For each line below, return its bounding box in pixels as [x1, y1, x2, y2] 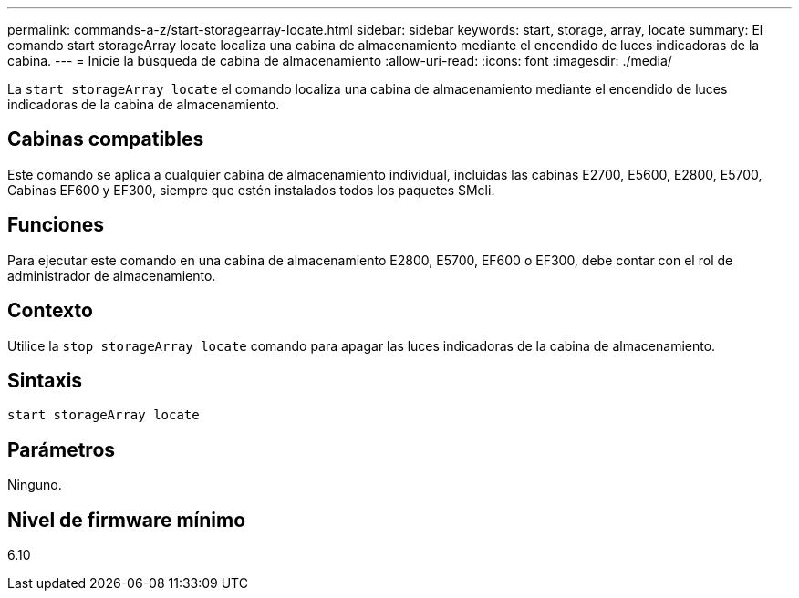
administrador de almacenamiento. [7, 267, 216, 284]
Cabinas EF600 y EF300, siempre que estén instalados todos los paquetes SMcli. [7, 181, 495, 198]
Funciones [7, 213, 105, 237]
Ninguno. [7, 477, 62, 493]
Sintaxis [7, 368, 83, 392]
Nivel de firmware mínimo [7, 508, 246, 531]
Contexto [7, 299, 93, 323]
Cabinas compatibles [7, 128, 204, 151]
